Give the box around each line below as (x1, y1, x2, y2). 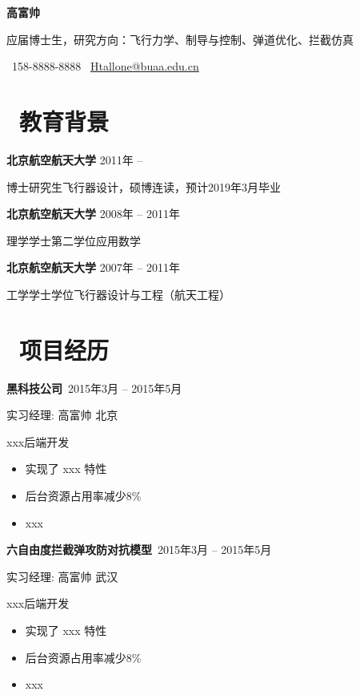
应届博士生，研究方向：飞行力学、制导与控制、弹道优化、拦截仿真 (6, 30, 354, 47)
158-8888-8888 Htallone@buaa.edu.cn (11, 58, 199, 75)
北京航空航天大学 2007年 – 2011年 (6, 259, 180, 276)
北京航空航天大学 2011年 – (6, 151, 143, 168)
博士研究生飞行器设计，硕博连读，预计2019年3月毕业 (6, 178, 281, 195)
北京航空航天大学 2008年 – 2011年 (6, 205, 180, 222)
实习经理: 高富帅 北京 (6, 406, 118, 423)
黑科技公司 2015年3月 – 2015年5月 (6, 379, 182, 396)
